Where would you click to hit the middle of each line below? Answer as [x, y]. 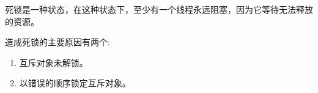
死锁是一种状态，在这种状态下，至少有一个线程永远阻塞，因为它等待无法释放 [159, 9]
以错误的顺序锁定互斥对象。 [75, 83]
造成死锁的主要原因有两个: [57, 42]
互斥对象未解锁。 [54, 62]
